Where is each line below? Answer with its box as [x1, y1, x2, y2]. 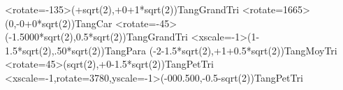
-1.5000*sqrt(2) [8, 29, 73, 44]
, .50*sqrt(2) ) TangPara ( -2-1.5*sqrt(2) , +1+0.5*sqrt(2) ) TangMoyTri [51, 43, 337, 57]
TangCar [75, 15, 112, 30]
